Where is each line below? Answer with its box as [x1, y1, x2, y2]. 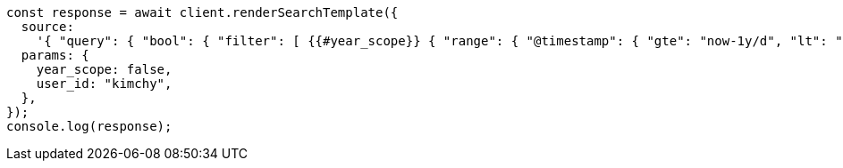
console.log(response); [6, 119, 173, 133]
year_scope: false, [36, 62, 173, 76]
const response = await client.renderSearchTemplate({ [6, 5, 399, 20]
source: [21, 20, 74, 34]
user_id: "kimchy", [36, 76, 173, 91]
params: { [21, 48, 89, 62]
